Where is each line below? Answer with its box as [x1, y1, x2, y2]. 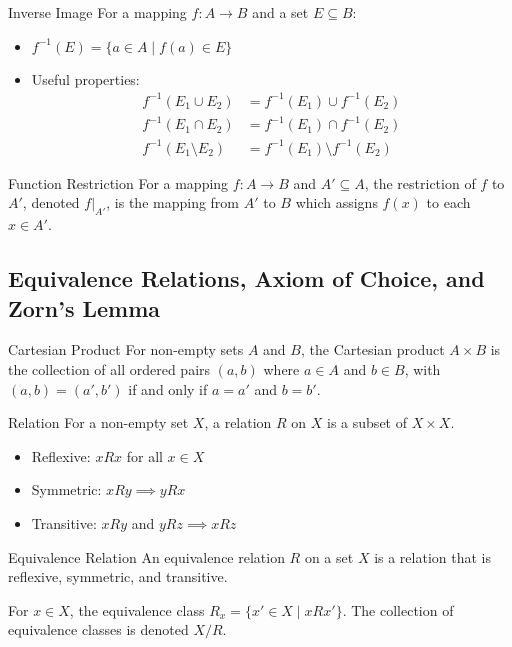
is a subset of [327, 412, 407, 433]
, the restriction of [364, 172, 476, 193]
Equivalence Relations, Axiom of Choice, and [8, 263, 485, 294]
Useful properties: [31, 68, 140, 89]
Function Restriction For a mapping [8, 172, 229, 193]
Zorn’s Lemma [8, 292, 161, 323]
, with [404, 358, 441, 379]
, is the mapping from [106, 192, 240, 213]
